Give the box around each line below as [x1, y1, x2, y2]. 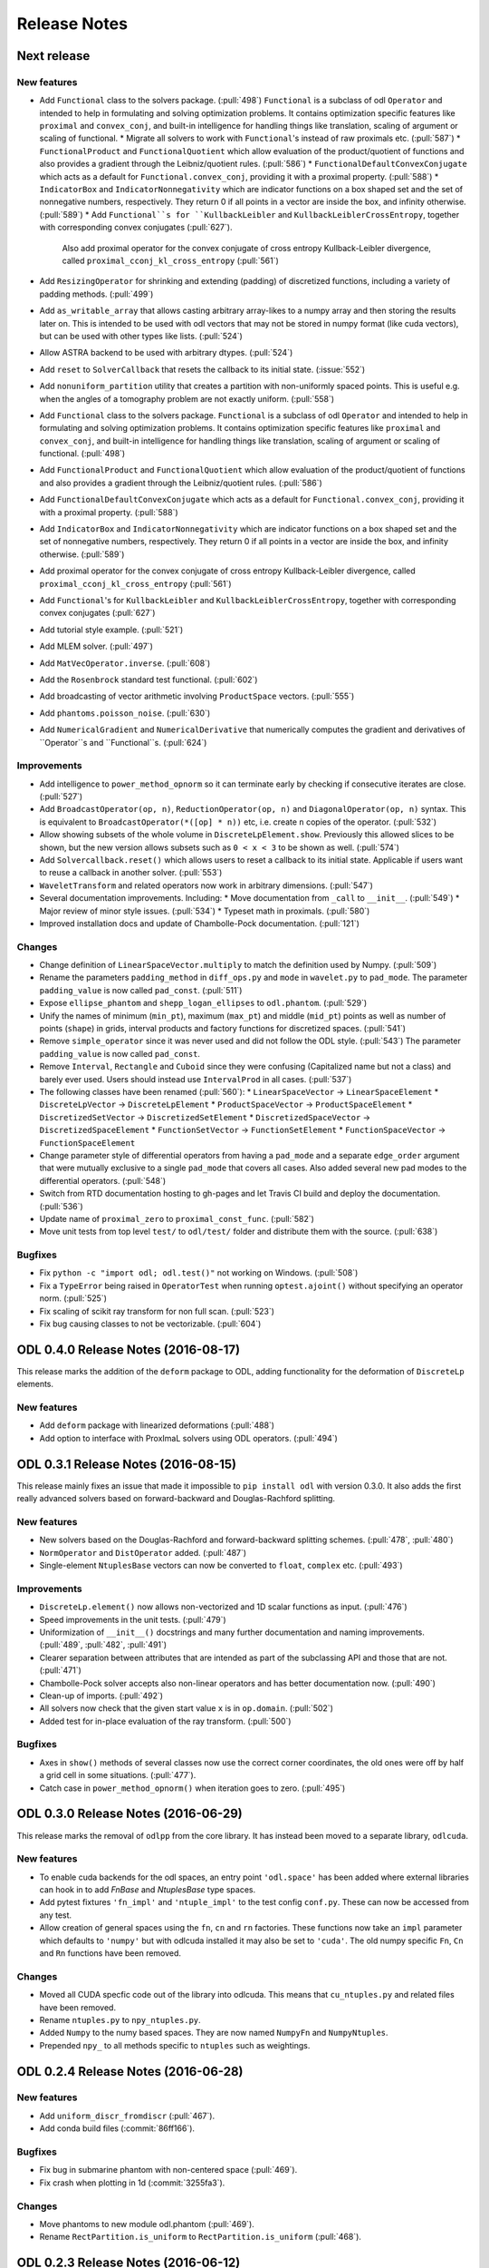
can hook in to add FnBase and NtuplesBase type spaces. [39, 1884, 256, 1895]
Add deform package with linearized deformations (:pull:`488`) [39, 1420, 275, 1431]
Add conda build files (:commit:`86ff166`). [39, 2123, 195, 2134]
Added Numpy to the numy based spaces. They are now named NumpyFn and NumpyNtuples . [39, 2028, 388, 2038]
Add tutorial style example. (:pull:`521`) [39, 624, 184, 635]
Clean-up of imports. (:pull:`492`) [39, 1690, 163, 1701]
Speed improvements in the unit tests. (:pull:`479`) [39, 1614, 226, 1625]
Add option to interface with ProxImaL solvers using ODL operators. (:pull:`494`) [39, 1432, 339, 1443]
